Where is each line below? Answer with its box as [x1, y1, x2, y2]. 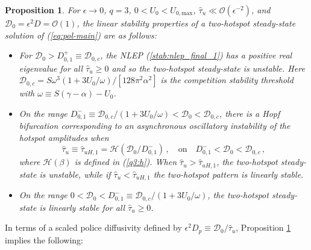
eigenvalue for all [19, 61, 83, 74]
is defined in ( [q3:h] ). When [74, 155, 177, 168]
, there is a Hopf [219, 107, 280, 119]
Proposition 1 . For [5, 4, 80, 16]
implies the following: [5, 233, 83, 246]
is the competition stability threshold [160, 73, 294, 86]
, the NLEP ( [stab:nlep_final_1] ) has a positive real [100, 49, 292, 61]
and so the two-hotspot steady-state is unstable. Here [112, 61, 305, 74]
